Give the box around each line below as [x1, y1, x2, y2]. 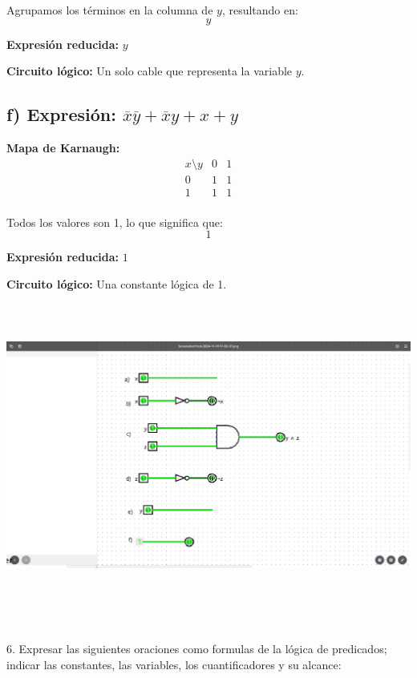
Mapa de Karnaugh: [6, 139, 120, 155]
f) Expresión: [6, 102, 116, 127]
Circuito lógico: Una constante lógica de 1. [6, 275, 227, 292]
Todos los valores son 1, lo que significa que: [6, 213, 223, 230]
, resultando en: [221, 2, 298, 18]
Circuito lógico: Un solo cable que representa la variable [6, 63, 293, 79]
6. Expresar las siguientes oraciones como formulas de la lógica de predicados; [6, 640, 387, 657]
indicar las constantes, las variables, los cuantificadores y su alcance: [6, 656, 342, 672]
